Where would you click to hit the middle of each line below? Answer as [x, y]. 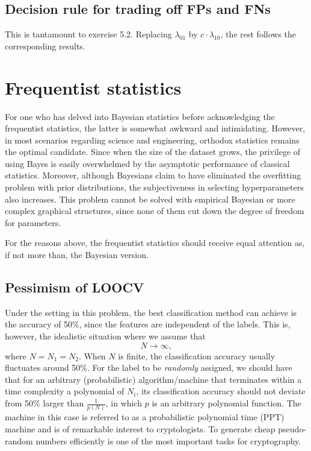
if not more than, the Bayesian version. [77, 255]
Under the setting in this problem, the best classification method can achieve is [151, 312]
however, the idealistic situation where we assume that [105, 336]
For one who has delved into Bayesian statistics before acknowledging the [140, 116]
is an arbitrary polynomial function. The [226, 403]
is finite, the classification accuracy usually [197, 355]
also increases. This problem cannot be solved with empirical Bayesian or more [150, 199]
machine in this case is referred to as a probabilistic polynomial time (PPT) [145, 417]
